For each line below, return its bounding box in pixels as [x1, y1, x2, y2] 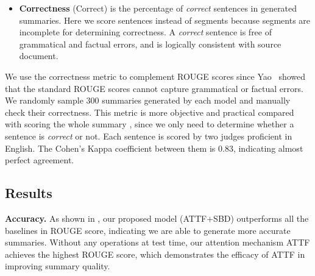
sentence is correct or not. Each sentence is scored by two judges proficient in [5, 129, 292, 142]
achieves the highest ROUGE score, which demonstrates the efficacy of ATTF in [5, 247, 305, 260]
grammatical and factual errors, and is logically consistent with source [19, 37, 281, 50]
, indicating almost [233, 141, 303, 154]
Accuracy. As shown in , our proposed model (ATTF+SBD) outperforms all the [5, 211, 309, 224]
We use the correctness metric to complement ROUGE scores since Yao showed [5, 69, 306, 82]
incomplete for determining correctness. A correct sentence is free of [19, 26, 272, 38]
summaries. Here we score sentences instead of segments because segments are [19, 13, 311, 26]
